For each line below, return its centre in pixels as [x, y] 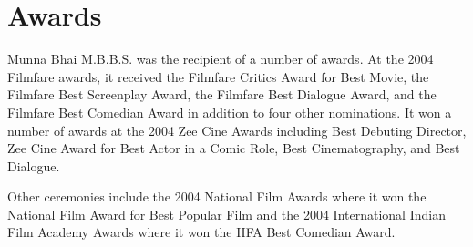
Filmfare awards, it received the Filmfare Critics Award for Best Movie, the [218, 76]
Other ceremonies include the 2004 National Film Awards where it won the [217, 196]
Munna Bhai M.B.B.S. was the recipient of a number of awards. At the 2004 [221, 59]
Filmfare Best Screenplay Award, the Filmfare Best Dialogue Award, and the [222, 94]
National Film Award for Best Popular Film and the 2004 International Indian [226, 214]
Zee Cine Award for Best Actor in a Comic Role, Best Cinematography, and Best [234, 148]
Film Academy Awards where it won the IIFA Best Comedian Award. [201, 232]
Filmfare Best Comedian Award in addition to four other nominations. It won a [230, 112]
